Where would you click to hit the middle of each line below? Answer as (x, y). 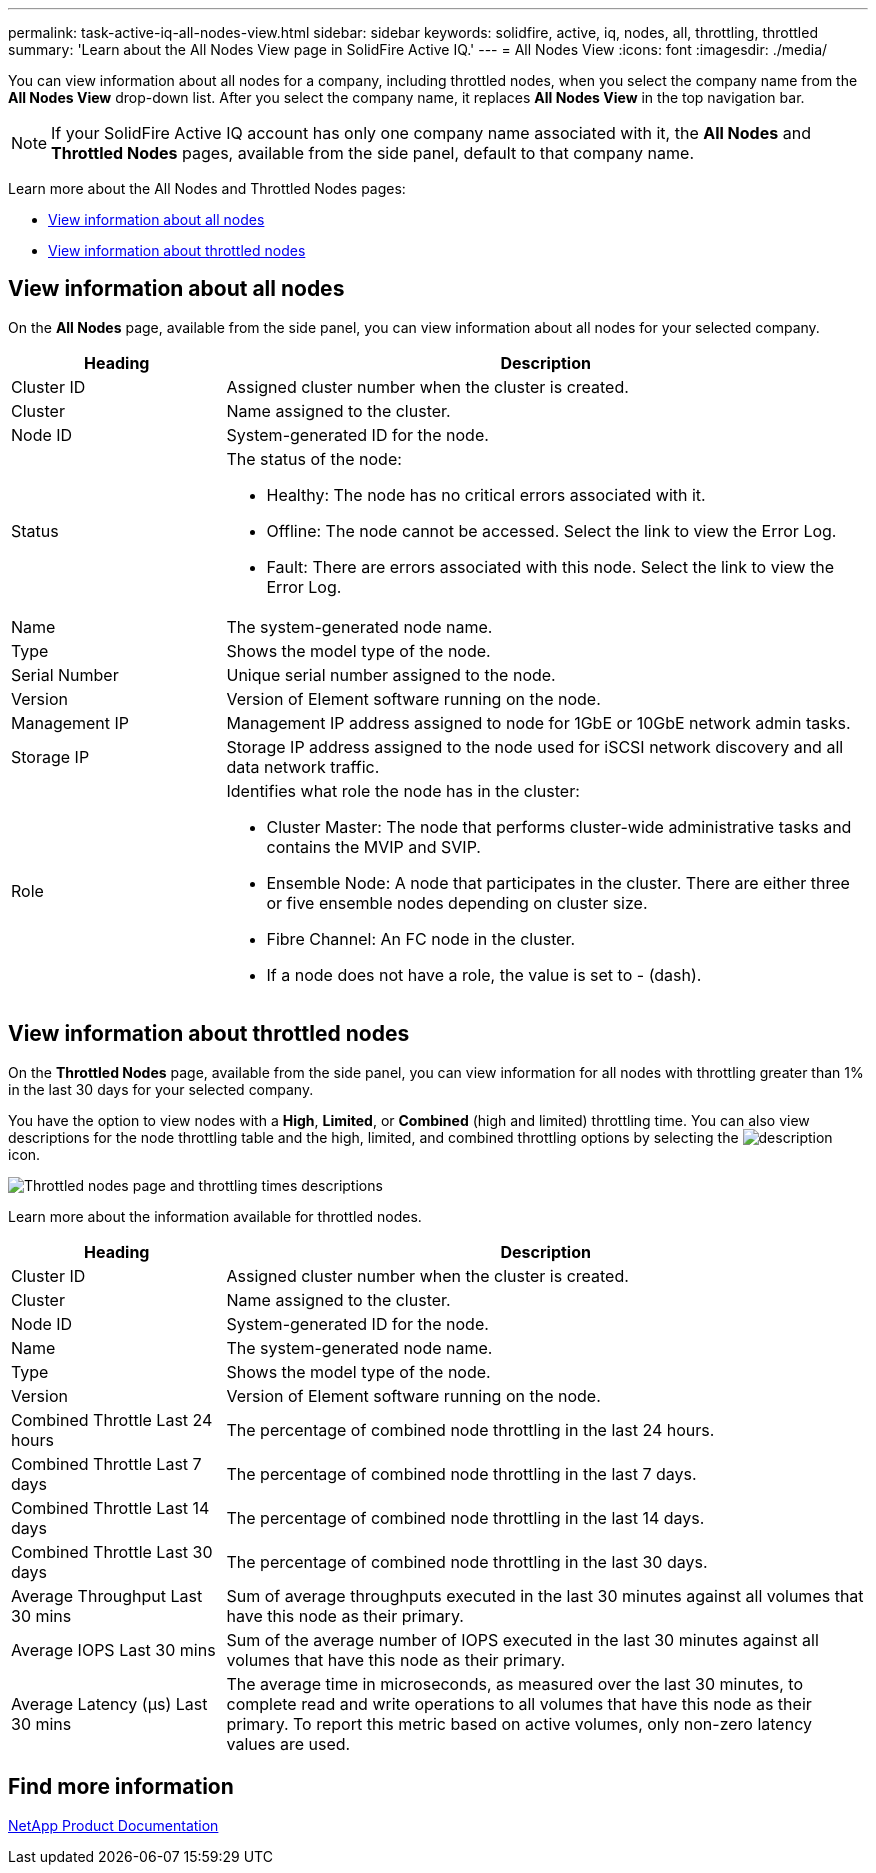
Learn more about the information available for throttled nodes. (215, 1216)
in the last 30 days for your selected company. (161, 1089)
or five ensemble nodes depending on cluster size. (457, 902)
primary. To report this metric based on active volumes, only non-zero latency (519, 1723)
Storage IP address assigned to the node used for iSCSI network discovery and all (535, 746)
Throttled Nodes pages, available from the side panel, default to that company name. (372, 153)
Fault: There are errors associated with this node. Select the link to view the (550, 566)
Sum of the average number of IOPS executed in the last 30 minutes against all (522, 1639)
